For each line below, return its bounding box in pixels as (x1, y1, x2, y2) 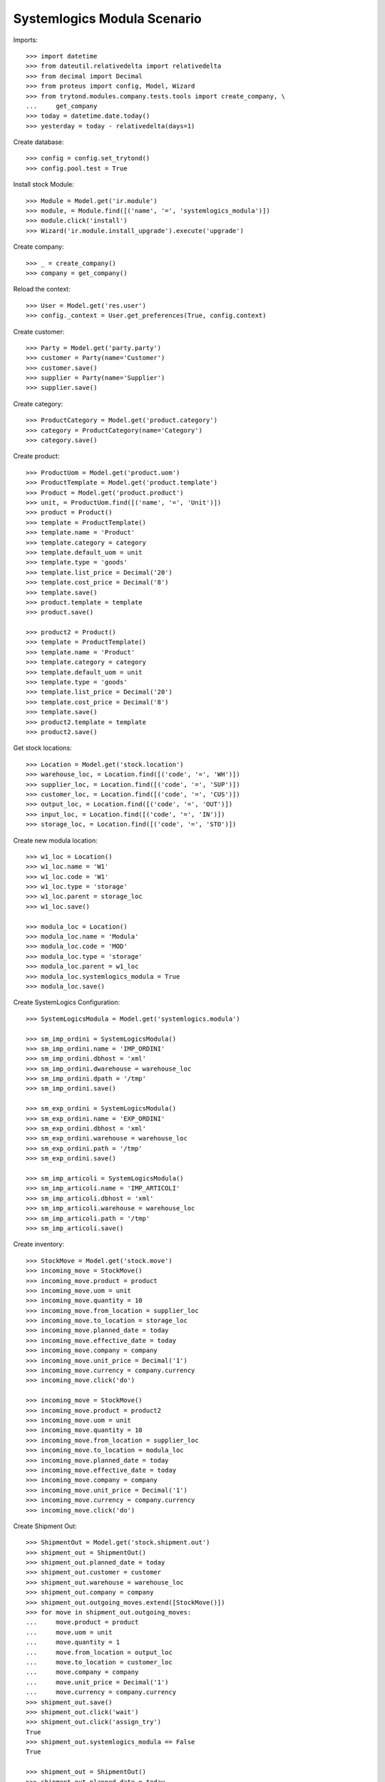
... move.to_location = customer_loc (26, 1658, 173, 1666)
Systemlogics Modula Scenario (13, 11, 202, 26)
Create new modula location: (13, 836, 98, 845)
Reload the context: (13, 285, 71, 294)
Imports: (13, 36, 38, 44)
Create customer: (13, 327, 65, 336)
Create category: (13, 399, 63, 408)
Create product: (13, 452, 60, 460)
